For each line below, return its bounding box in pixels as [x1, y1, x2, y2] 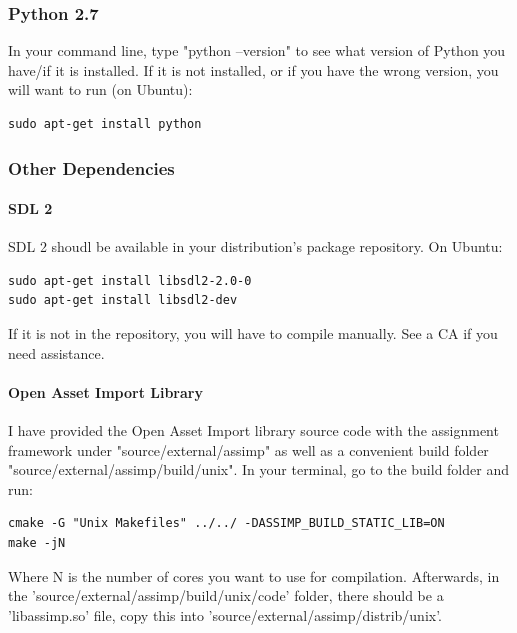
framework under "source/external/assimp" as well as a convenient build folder [8, 439, 489, 460]
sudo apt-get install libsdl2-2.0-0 [8, 273, 252, 288]
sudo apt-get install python [8, 117, 202, 131]
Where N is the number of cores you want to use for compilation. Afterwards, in [8, 565, 500, 586]
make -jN [8, 535, 66, 550]
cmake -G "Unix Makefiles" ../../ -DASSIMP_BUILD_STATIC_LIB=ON [8, 516, 445, 531]
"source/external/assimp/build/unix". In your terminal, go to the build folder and [8, 459, 509, 480]
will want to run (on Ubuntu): [8, 79, 193, 100]
